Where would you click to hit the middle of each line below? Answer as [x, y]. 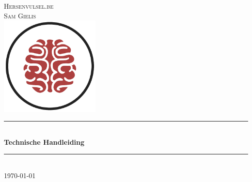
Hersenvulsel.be [29, 6]
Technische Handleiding [44, 142]
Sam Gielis [20, 15]
